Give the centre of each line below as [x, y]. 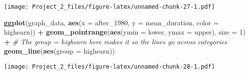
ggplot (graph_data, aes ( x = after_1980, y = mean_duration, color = [111, 22]
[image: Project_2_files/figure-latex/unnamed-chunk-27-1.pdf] [110, 7]
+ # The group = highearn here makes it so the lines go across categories [115, 41]
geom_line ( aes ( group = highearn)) [59, 51]
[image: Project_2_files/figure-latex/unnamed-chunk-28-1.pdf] [110, 67]
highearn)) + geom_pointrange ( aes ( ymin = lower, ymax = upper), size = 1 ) [125, 32]
